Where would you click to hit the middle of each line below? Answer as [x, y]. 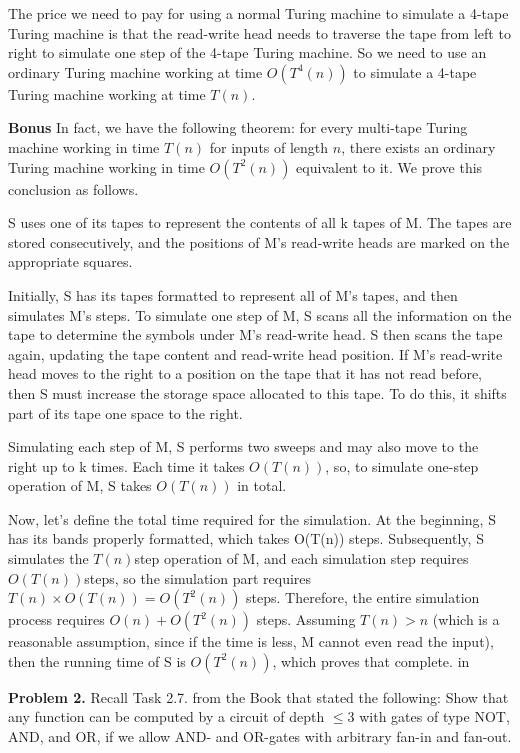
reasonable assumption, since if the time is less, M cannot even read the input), [251, 641]
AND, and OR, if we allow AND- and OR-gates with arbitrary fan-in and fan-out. [260, 736]
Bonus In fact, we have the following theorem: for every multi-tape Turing [238, 127]
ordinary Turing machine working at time [135, 71]
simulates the [48, 558]
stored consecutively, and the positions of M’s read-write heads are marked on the [259, 241]
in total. [262, 485]
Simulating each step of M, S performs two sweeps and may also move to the [243, 446]
